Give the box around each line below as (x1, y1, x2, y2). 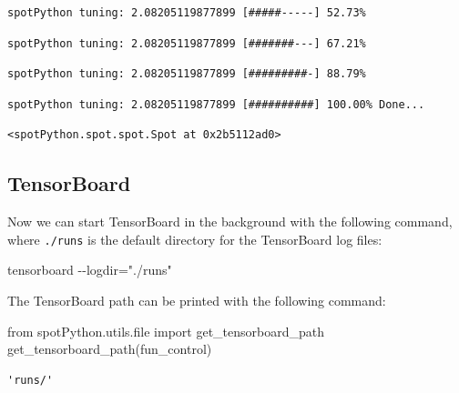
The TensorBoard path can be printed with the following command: (7, 291, 386, 310)
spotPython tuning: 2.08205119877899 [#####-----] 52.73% (7, 6, 366, 19)
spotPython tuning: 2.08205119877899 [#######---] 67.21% (7, 36, 366, 50)
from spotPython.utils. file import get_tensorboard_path (7, 321, 324, 340)
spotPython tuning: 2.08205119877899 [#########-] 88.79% (7, 67, 366, 81)
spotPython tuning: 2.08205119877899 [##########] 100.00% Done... (7, 97, 425, 111)
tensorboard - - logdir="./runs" (7, 260, 172, 279)
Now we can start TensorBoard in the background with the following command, (7, 212, 453, 231)
